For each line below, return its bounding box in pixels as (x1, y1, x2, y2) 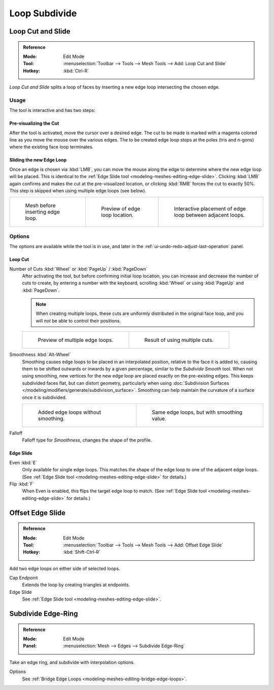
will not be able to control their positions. (36, 318, 121, 324)
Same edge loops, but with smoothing (152, 409, 243, 416)
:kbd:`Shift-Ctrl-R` (63, 549, 101, 555)
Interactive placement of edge (174, 205, 246, 212)
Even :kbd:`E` (9, 459, 38, 466)
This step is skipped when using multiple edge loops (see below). (9, 188, 147, 193)
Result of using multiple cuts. (144, 336, 214, 343)
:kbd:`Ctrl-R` (63, 68, 89, 74)
